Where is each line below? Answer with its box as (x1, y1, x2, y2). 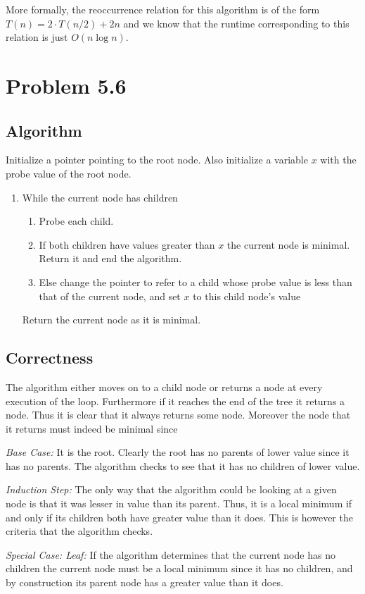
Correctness (6, 347, 94, 369)
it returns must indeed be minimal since (6, 421, 178, 435)
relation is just (6, 30, 68, 44)
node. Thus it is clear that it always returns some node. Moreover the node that (6, 407, 351, 422)
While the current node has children (22, 190, 178, 204)
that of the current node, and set (39, 288, 181, 303)
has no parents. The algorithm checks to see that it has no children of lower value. (6, 458, 360, 473)
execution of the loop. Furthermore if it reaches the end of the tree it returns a (6, 393, 345, 408)
